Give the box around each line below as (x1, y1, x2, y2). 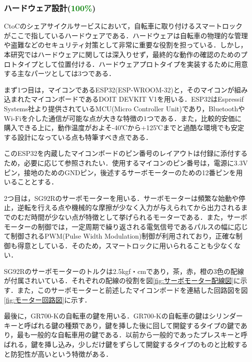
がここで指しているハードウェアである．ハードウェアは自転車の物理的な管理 (4, 30, 248, 40)
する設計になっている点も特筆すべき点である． (4, 132, 153, 142)
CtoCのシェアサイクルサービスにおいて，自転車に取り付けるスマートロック (4, 21, 243, 31)
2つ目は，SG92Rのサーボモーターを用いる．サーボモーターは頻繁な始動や (4, 193, 239, 203)
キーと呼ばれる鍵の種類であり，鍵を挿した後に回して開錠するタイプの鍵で (4, 320, 241, 330)
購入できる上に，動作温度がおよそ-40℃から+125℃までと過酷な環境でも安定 (4, 122, 245, 133)
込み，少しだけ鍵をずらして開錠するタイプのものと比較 (58, 339, 235, 349)
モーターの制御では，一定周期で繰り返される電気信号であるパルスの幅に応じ (4, 221, 248, 231)
